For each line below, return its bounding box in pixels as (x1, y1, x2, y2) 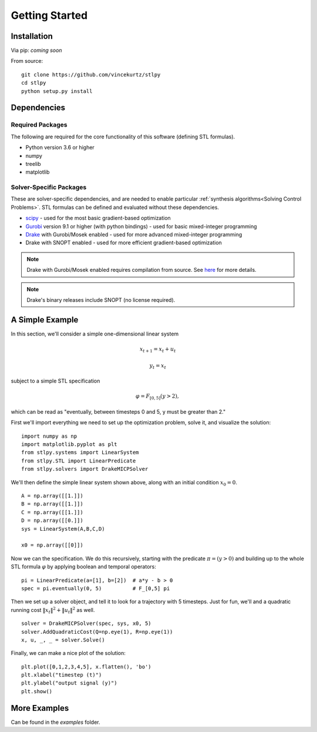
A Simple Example (11, 315, 79, 325)
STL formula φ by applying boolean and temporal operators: (11, 563, 157, 570)
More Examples (11, 703, 69, 713)
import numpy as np (21, 432, 77, 440)
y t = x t (149, 362, 167, 370)
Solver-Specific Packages (11, 183, 87, 191)
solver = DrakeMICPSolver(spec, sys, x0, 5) (21, 620, 152, 627)
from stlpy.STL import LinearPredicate (21, 457, 136, 464)
